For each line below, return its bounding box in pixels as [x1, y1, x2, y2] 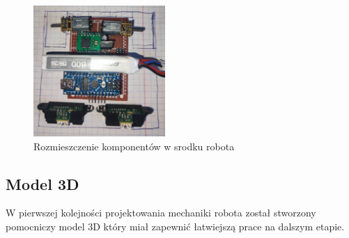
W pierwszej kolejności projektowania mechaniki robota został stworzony [6, 205, 316, 220]
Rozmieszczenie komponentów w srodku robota [33, 138, 235, 153]
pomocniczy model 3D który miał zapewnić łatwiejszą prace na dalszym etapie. [6, 219, 345, 233]
